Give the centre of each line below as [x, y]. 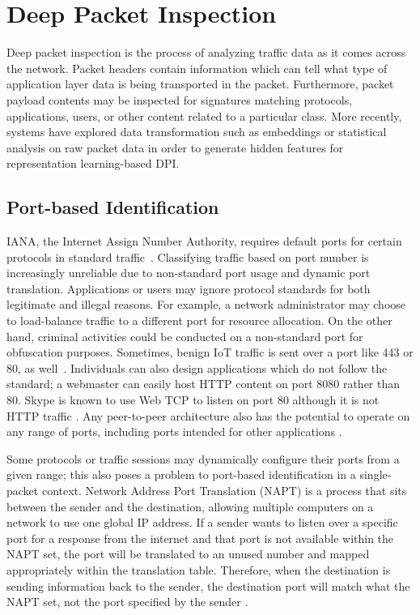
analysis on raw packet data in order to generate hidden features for [175, 147]
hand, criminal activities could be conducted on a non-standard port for [185, 336]
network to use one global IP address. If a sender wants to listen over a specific [202, 522]
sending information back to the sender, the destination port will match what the [208, 585]
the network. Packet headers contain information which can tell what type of [197, 68]
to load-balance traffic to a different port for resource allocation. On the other [199, 320]
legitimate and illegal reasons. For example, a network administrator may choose [206, 304]
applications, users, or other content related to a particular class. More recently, [204, 115]
